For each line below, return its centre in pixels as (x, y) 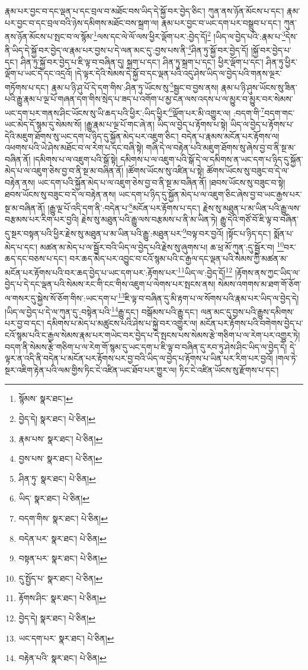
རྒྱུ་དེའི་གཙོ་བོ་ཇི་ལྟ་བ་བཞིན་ (259, 219)
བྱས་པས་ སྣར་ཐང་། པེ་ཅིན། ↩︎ (60, 458)
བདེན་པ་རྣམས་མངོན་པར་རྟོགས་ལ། (230, 136)
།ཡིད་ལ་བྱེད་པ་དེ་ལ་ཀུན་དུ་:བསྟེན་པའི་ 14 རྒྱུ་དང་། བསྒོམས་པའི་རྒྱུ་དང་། (102, 311)
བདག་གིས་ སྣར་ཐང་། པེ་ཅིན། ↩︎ (63, 518)
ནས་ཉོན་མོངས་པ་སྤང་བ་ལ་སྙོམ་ (49, 36)
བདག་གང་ (280, 112)
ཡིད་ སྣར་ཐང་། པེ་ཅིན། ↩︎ (54, 498)
